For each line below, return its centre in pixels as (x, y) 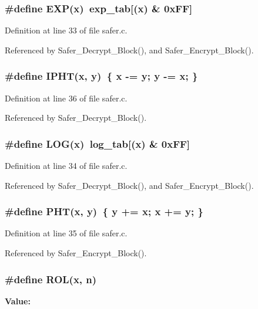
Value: (18, 300)
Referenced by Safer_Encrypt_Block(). (76, 253)
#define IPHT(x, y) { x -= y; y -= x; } (101, 76)
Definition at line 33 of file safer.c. (66, 30)
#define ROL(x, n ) (51, 279)
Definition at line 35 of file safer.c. (66, 233)
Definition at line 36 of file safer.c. (66, 98)
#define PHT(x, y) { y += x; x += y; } (104, 211)
